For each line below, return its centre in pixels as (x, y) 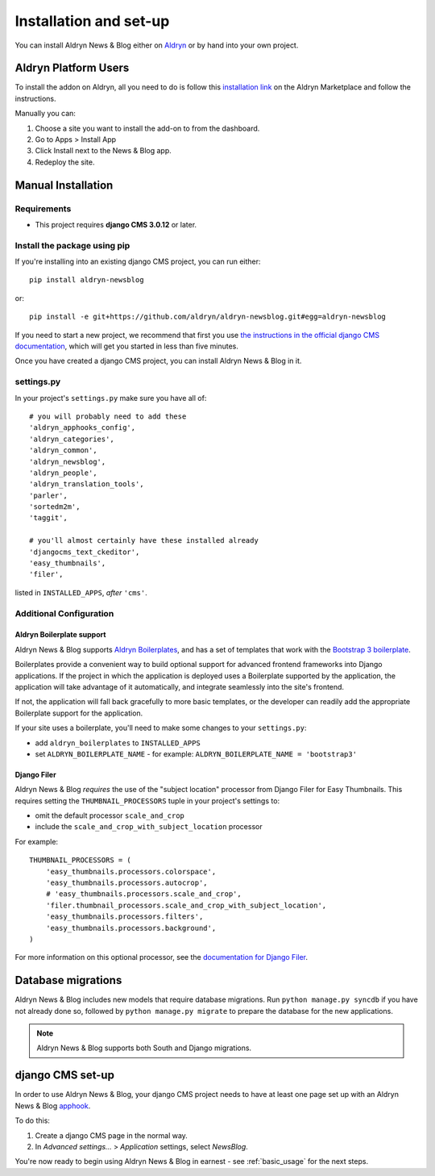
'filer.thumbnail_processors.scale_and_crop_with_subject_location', (186, 905)
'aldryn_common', (63, 450)
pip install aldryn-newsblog (87, 280)
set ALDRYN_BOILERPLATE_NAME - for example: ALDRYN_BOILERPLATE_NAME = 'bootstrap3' (196, 753)
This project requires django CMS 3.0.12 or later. (116, 224)
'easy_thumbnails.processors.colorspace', (131, 872)
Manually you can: (46, 114)
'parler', (48, 495)
